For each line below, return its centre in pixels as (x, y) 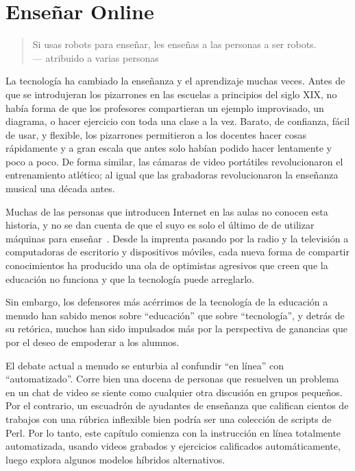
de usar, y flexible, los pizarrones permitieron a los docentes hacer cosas (156, 134)
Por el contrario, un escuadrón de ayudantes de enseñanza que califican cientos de (177, 405)
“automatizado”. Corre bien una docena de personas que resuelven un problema (172, 379)
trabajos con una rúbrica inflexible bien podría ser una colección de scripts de (169, 418)
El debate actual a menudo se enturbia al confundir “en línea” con (145, 365)
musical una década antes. (60, 188)
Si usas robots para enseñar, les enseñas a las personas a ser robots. (174, 44)
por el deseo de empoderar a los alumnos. (93, 342)
